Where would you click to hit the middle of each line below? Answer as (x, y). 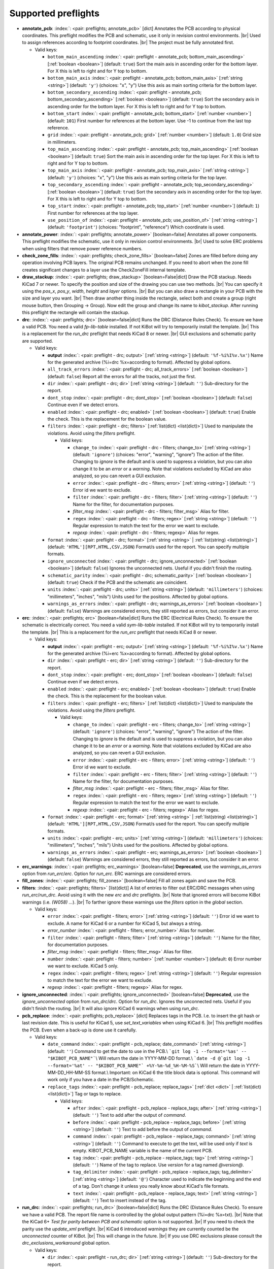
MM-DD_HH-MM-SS (69, 1072)
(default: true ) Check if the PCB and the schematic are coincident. (117, 582)
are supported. (38, 341)
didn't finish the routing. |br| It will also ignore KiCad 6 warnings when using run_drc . (111, 1009)
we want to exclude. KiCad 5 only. (83, 966)
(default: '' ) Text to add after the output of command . (129, 1115)
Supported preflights (55, 13)
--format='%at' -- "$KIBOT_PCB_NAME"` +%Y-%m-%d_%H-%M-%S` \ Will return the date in (146, 1065)
